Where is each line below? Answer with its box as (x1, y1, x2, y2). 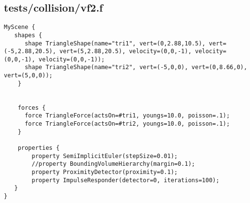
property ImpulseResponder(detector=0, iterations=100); (32, 176, 219, 184)
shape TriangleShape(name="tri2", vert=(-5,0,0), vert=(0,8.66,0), (24, 64, 248, 71)
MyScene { (4, 24, 35, 31)
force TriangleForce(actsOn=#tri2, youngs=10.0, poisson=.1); (24, 120, 230, 128)
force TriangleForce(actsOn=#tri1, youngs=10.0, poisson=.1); (24, 112, 230, 119)
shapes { (14, 31, 42, 39)
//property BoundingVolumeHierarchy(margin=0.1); (32, 160, 195, 168)
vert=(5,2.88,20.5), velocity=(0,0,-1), (59, 48, 192, 55)
